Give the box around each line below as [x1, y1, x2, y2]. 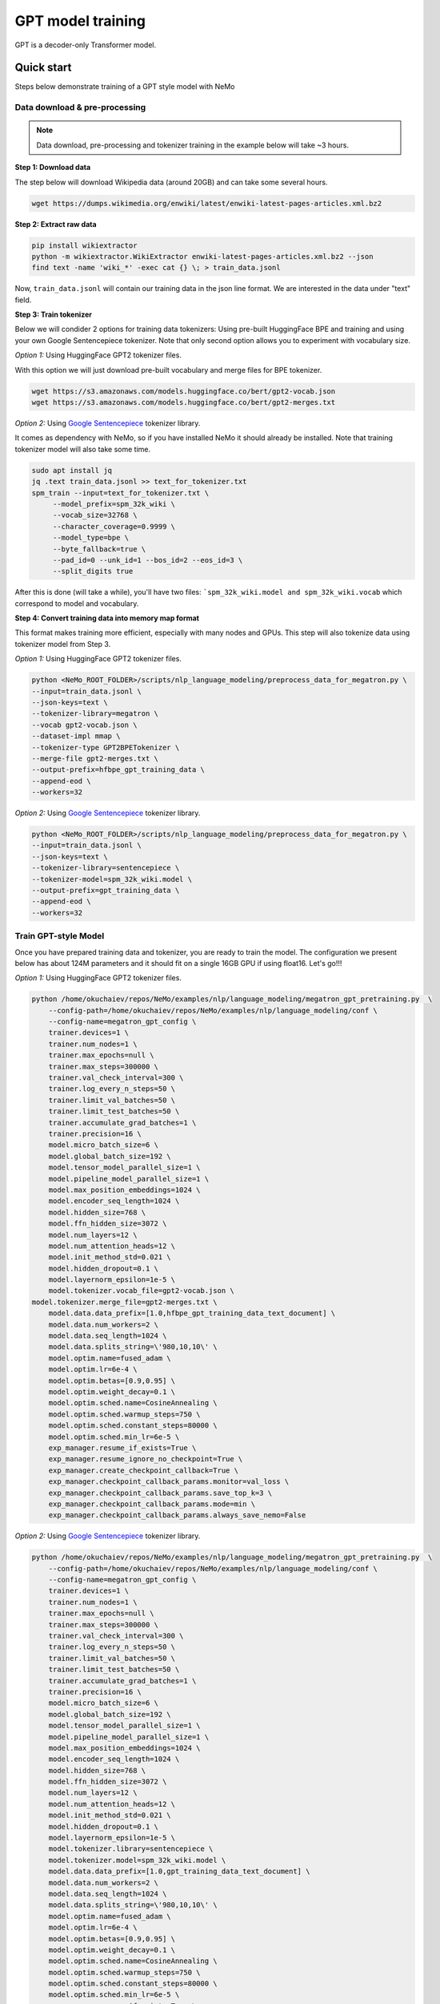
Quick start [14, 61, 72, 75]
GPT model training [14, 12, 146, 30]
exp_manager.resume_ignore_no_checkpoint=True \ [48, 1455, 243, 1464]
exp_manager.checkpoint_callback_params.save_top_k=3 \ [48, 1488, 273, 1497]
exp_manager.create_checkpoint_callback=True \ [48, 1465, 239, 1475]
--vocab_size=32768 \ [52, 511, 138, 520]
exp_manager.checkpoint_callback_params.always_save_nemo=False [48, 1511, 306, 1520]
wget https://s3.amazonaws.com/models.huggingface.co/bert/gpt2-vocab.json [31, 386, 336, 396]
